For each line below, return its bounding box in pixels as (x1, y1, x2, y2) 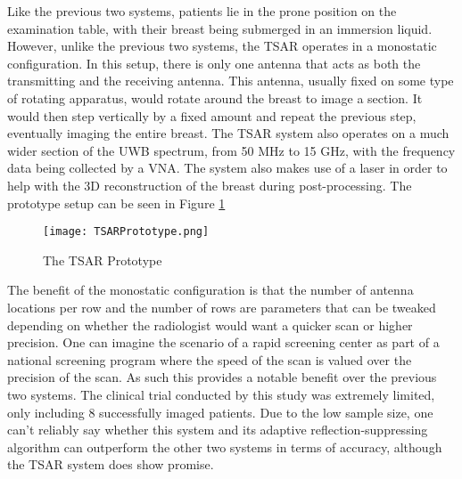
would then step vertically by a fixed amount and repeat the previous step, (7, 106, 417, 125)
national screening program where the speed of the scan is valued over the (7, 350, 412, 369)
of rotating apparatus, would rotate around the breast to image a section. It (7, 88, 423, 107)
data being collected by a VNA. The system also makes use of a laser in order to (7, 158, 448, 177)
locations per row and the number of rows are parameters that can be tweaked (7, 297, 436, 316)
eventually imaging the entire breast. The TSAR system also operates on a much (7, 124, 450, 142)
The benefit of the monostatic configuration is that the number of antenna (7, 280, 414, 299)
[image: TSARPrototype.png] (43, 225, 210, 239)
